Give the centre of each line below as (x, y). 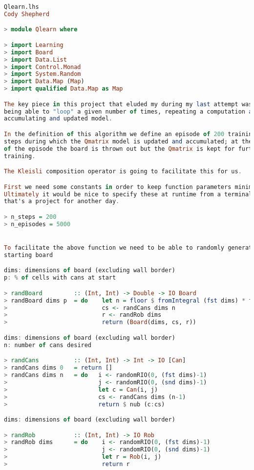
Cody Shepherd (27, 14)
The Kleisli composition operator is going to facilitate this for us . (123, 172)
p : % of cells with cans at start (60, 278)
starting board (29, 255)
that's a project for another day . (62, 201)
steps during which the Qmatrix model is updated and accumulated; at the (128, 141)
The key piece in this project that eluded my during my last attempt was (128, 104)
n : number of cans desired (48, 345)
